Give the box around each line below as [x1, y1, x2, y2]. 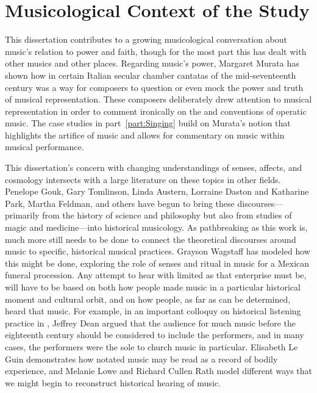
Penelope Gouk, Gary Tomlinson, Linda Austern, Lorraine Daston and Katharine [5, 185, 309, 198]
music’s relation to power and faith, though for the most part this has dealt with [5, 45, 307, 57]
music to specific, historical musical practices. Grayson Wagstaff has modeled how [5, 245, 310, 258]
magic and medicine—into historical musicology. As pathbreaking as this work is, [5, 221, 308, 234]
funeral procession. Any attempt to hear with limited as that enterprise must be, [5, 269, 307, 281]
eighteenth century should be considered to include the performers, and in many [5, 328, 304, 341]
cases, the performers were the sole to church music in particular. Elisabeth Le [5, 340, 298, 353]
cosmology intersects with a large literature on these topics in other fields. [5, 173, 281, 186]
